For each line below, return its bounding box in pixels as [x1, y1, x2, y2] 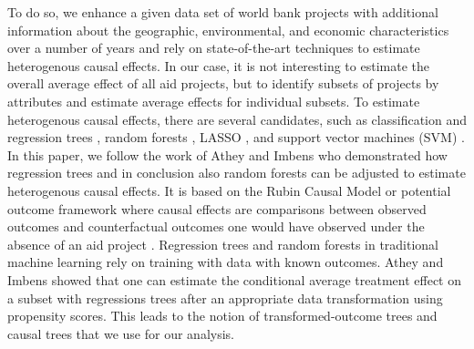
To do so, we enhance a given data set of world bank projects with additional [7, 3, 438, 21]
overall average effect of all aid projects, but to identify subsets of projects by [7, 74, 439, 93]
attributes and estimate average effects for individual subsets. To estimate [7, 91, 420, 110]
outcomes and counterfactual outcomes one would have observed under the [7, 217, 425, 236]
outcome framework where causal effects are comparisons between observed [7, 199, 427, 218]
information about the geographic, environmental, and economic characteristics [7, 20, 449, 39]
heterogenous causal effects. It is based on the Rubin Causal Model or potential [7, 180, 451, 200]
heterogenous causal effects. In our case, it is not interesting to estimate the [7, 56, 429, 75]
